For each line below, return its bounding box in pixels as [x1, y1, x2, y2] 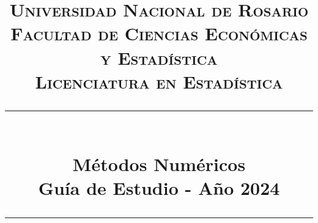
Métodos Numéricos [72, 152, 246, 177]
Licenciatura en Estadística [35, 68, 283, 93]
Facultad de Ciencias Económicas [10, 21, 308, 46]
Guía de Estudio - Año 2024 [38, 175, 280, 200]
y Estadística [100, 45, 218, 70]
